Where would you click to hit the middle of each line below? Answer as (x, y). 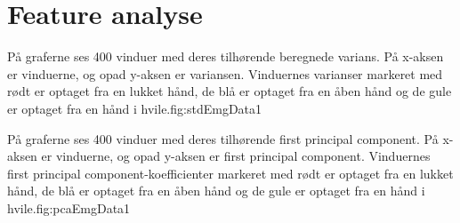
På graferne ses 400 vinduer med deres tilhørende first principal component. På (223, 138)
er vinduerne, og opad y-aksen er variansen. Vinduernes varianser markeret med (225, 73)
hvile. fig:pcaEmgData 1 (69, 207)
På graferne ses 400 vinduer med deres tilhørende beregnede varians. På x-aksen (226, 56)
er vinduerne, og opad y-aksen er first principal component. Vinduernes (236, 156)
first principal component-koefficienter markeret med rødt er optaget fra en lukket (230, 173)
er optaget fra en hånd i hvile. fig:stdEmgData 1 (135, 108)
